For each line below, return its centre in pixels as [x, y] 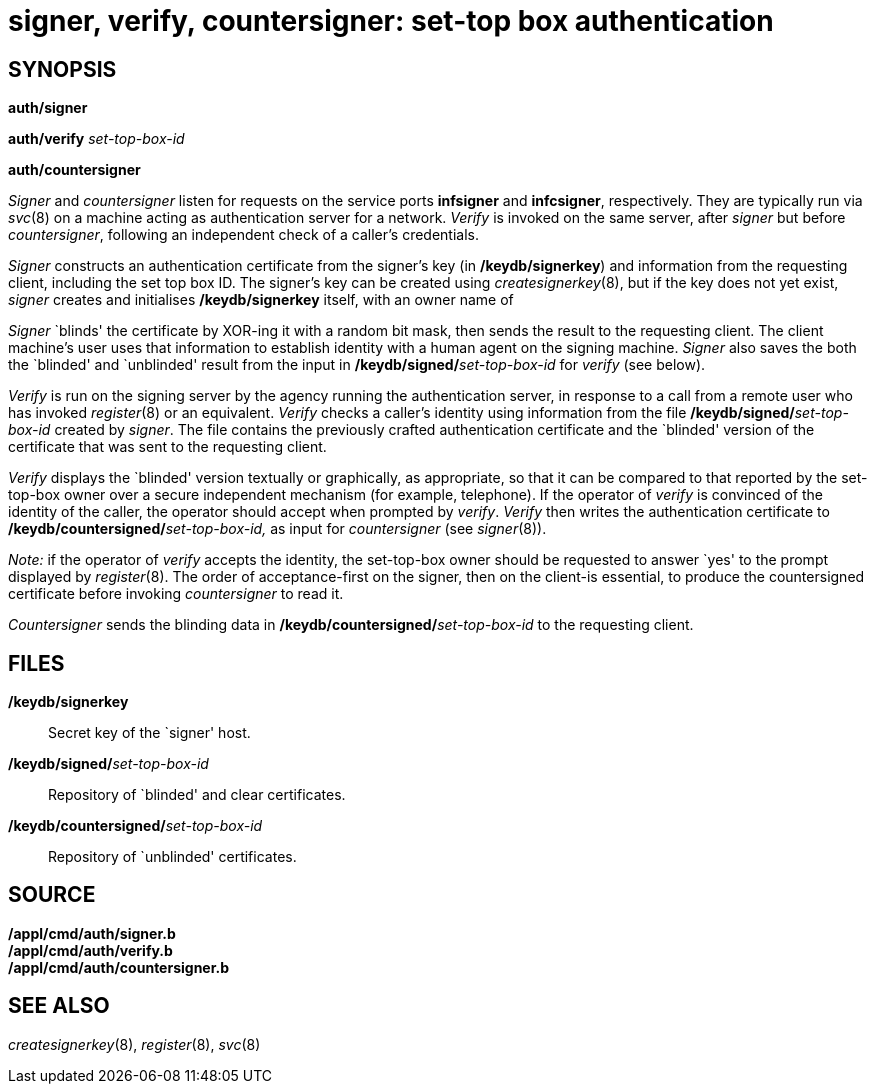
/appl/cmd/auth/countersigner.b [119, 967]
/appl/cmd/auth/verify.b [90, 950]
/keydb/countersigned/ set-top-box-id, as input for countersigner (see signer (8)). [277, 529]
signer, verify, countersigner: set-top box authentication [391, 21]
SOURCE [52, 895]
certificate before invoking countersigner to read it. [176, 594]
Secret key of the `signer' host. [149, 733]
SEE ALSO [59, 1006]
